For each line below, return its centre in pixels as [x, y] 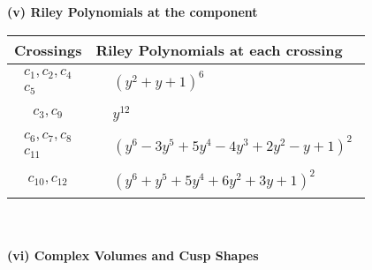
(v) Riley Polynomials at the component [133, 11]
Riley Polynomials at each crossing [219, 49]
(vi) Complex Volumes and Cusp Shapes [133, 255]
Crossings [48, 49]
